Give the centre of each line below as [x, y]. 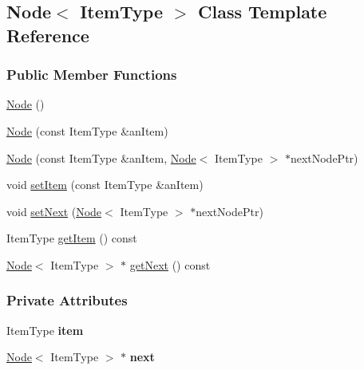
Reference [48, 35]
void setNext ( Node [54, 211]
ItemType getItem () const [72, 238]
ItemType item [45, 330]
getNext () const [170, 264]
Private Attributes [67, 300]
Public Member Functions [92, 75]
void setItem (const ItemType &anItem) [105, 185]
